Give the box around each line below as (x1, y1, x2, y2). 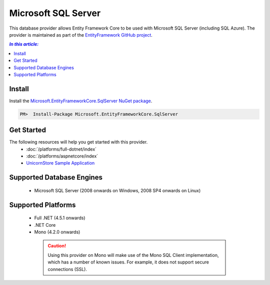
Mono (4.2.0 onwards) (34, 229, 80, 235)
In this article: (9, 41, 39, 47)
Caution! (47, 243, 66, 249)
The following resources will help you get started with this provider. (9, 139, 148, 145)
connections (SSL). (47, 266, 87, 272)
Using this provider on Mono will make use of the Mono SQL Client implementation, (47, 252, 219, 258)
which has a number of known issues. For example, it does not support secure (47, 259, 209, 265)
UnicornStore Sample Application (26, 160, 95, 166)
